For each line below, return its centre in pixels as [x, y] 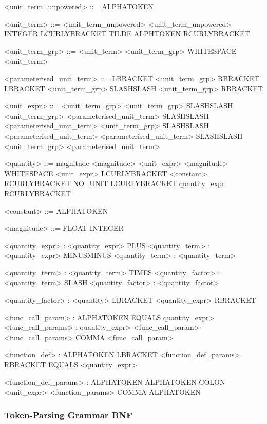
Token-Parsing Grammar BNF [68, 414]
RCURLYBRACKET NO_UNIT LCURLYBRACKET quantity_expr [115, 183]
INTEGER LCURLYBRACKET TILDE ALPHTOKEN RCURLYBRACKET [127, 34]
